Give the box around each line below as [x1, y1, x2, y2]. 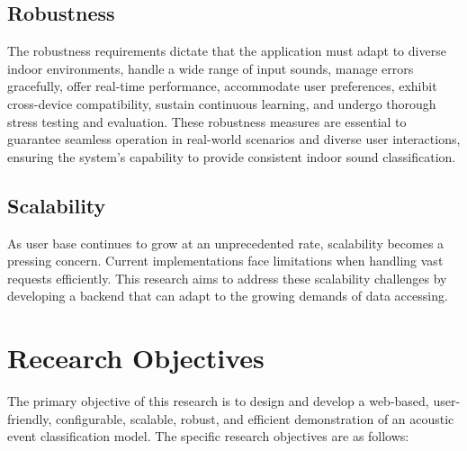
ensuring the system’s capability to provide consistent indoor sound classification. [7, 147, 456, 166]
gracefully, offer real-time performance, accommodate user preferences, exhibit [7, 77, 437, 95]
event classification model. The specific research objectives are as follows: [7, 427, 409, 446]
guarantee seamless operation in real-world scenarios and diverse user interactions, [7, 130, 461, 149]
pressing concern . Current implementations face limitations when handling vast [7, 251, 444, 270]
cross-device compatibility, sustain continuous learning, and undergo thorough [7, 94, 436, 113]
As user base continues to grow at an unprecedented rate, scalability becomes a [7, 233, 445, 252]
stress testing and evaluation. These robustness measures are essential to [7, 112, 407, 131]
